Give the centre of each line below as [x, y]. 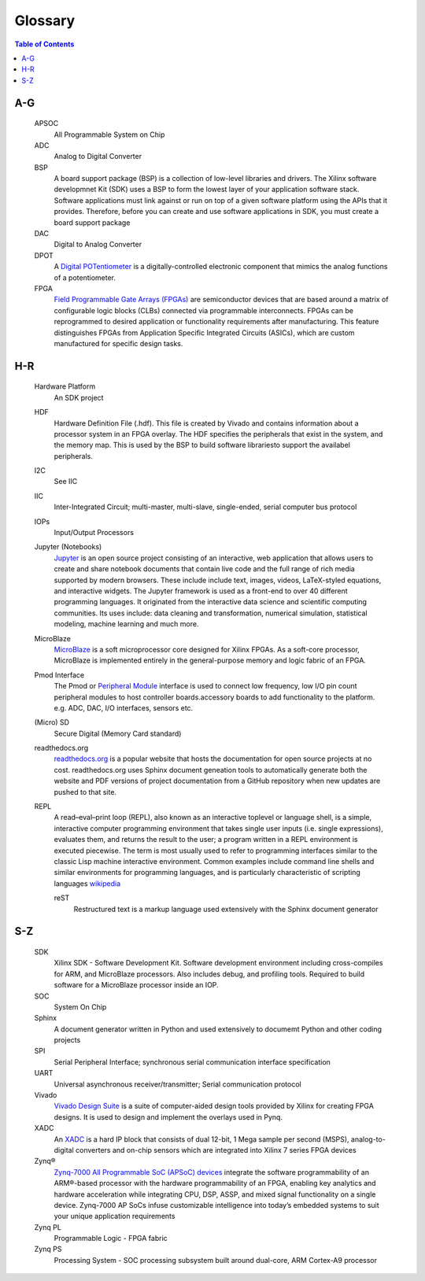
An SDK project [79, 397]
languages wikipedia [87, 883]
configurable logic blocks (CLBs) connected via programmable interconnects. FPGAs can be [204, 310]
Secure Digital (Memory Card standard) [118, 733]
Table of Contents [44, 44]
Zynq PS [48, 1249]
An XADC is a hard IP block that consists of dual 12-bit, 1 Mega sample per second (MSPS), [201, 1139]
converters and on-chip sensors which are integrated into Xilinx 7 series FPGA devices [216, 1150]
